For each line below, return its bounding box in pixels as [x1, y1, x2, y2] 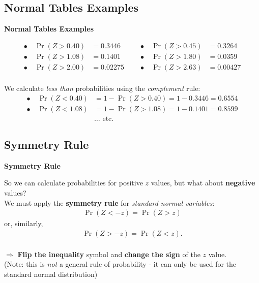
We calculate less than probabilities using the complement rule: [4, 82, 200, 93]
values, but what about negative [151, 177, 255, 188]
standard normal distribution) [4, 269, 98, 279]
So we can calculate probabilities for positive [4, 177, 143, 188]
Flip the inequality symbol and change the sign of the [17, 248, 200, 259]
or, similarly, [4, 218, 43, 229]
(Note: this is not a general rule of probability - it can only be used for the [4, 259, 237, 269]
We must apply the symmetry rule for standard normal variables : [4, 197, 215, 208]
